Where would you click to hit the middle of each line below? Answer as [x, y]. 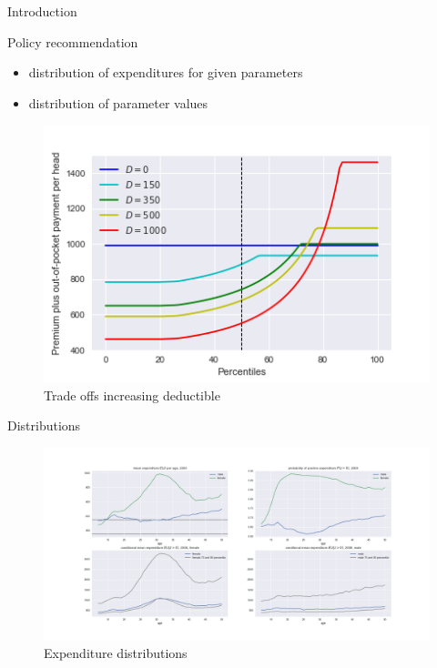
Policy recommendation [73, 41]
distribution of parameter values [118, 102]
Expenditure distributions [116, 653]
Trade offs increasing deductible [132, 395]
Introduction [42, 11]
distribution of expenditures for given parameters [166, 72]
